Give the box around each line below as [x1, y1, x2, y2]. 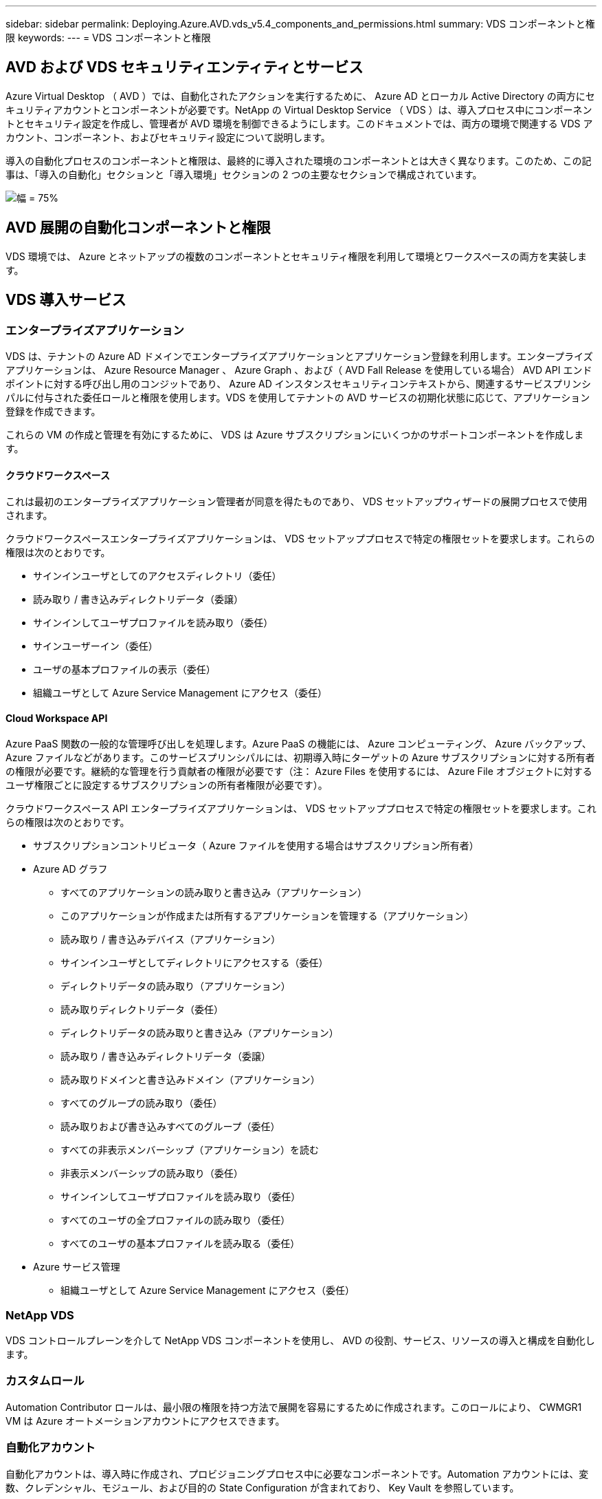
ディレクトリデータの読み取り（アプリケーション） [60, 980, 291, 992]
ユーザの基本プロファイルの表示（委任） [33, 663, 216, 676]
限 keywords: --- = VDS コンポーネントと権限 [5, 32, 211, 43]
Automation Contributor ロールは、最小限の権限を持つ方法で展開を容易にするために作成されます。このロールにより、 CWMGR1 [5, 1401, 582, 1413]
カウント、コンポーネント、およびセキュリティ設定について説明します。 [5, 131, 331, 143]
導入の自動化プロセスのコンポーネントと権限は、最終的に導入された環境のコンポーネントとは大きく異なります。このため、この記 [5, 154, 592, 167]
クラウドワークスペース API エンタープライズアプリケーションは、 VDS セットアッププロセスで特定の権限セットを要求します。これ [5, 802, 597, 815]
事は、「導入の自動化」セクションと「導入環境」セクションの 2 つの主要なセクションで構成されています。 [5, 168, 482, 180]
